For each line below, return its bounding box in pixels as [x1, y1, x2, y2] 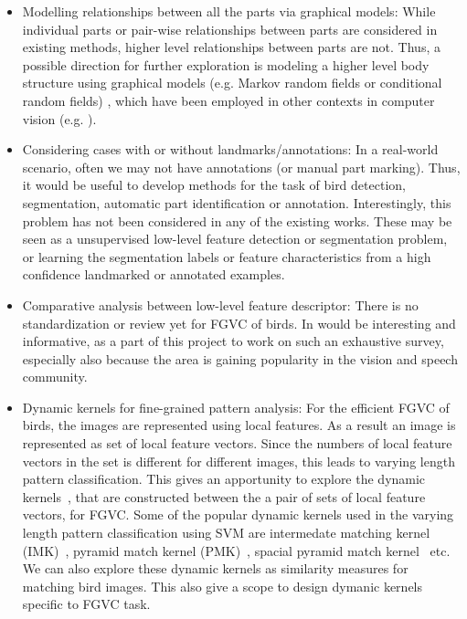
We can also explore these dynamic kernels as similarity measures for [22, 559, 409, 578]
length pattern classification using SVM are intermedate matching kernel [22, 523, 430, 542]
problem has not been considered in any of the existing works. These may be [22, 211, 452, 230]
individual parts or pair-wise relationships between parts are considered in [22, 19, 438, 38]
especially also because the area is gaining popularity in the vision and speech [22, 349, 458, 368]
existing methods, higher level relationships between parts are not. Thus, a [22, 37, 440, 57]
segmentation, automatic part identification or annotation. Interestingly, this [22, 193, 451, 212]
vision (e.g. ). [22, 109, 97, 128]
